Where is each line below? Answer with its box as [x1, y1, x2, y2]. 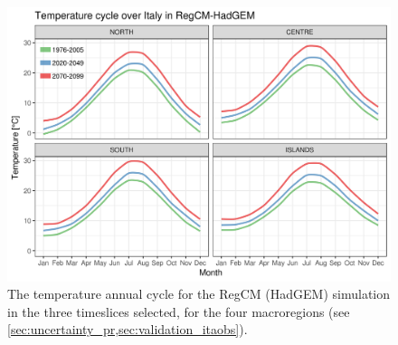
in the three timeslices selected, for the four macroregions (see [7, 302, 350, 321]
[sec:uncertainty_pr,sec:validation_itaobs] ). [7, 320, 248, 339]
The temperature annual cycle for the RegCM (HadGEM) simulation [7, 284, 391, 303]
